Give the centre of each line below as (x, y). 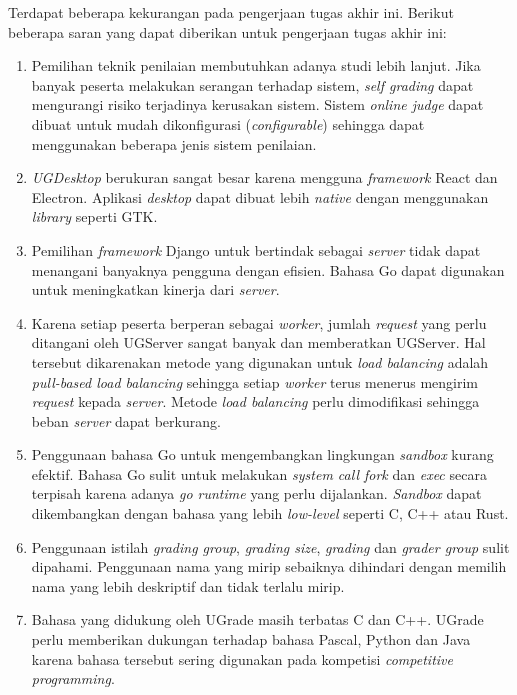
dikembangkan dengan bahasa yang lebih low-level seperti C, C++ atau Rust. (270, 513)
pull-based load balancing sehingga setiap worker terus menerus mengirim (255, 381)
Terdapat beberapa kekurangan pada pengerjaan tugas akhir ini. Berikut (231, 12)
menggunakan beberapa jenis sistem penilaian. (174, 143)
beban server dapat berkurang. (126, 420)
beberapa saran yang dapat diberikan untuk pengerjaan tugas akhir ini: (227, 31)
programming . (73, 678)
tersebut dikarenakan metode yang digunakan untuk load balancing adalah (260, 361)
